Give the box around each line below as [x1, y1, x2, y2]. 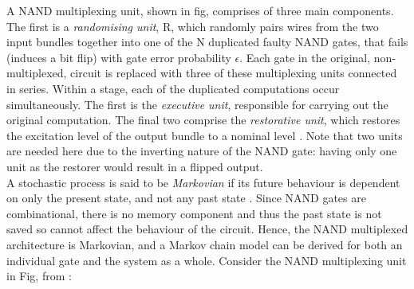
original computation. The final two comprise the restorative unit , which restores [6, 111, 400, 128]
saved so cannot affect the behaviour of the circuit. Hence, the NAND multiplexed [6, 221, 408, 237]
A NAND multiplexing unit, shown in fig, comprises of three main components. [6, 2, 394, 18]
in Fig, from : [6, 268, 72, 284]
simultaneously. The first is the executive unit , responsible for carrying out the [6, 96, 388, 112]
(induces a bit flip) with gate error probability [6, 49, 231, 65]
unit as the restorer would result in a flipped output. [6, 158, 263, 174]
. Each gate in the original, [239, 49, 371, 65]
